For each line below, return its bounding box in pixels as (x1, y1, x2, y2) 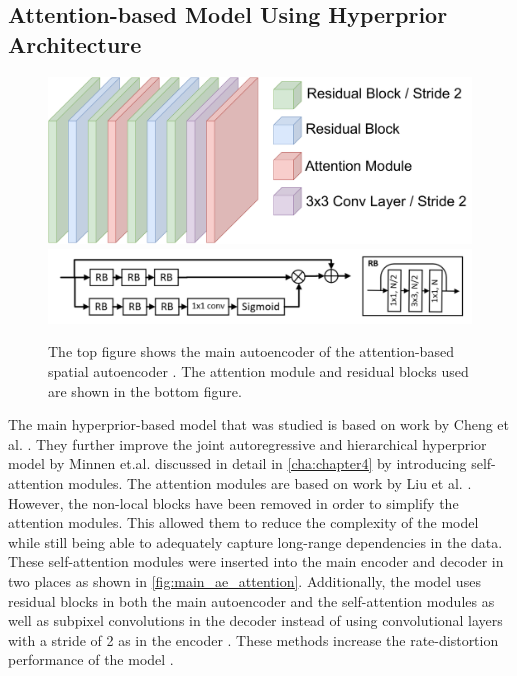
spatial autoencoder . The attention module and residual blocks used (48, 361, 469, 381)
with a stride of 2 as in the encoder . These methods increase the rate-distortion (8, 629, 499, 650)
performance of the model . (8, 649, 174, 670)
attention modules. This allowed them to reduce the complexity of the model (8, 512, 479, 533)
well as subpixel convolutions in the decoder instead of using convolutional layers (8, 610, 503, 631)
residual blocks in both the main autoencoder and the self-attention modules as (8, 590, 495, 611)
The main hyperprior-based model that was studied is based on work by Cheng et (8, 414, 510, 435)
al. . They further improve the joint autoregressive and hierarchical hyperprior (8, 433, 487, 454)
